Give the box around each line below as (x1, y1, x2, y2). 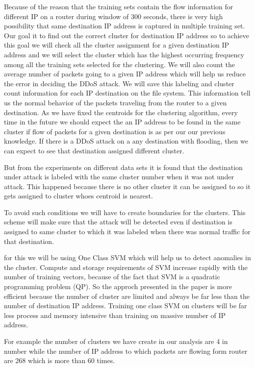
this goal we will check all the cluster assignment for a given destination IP (4, 40, 229, 50)
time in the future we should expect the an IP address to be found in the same (4, 117, 241, 127)
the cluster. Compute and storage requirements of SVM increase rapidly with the (4, 262, 248, 272)
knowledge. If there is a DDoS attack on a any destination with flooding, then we (4, 136, 248, 146)
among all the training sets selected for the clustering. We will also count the (4, 59, 235, 69)
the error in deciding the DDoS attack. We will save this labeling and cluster (4, 78, 234, 88)
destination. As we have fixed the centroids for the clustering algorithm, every (4, 107, 238, 117)
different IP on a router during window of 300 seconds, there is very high (4, 11, 223, 21)
